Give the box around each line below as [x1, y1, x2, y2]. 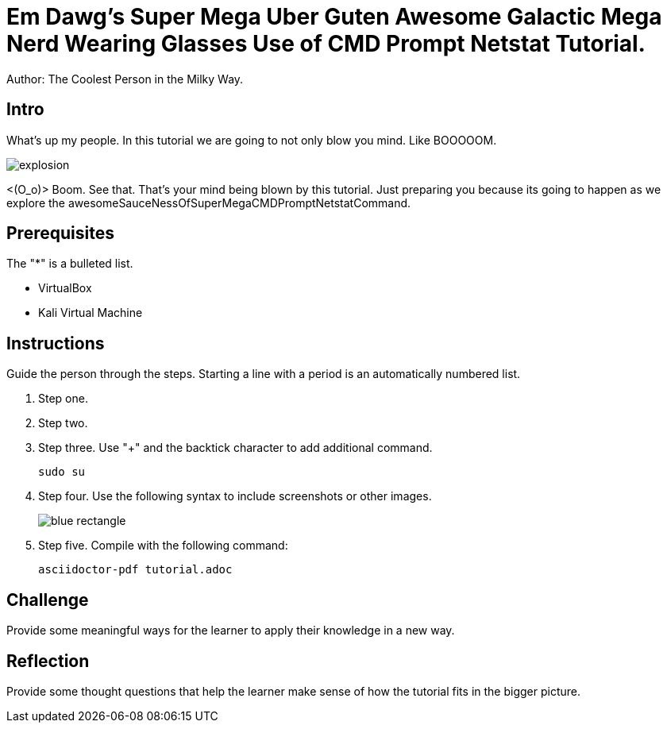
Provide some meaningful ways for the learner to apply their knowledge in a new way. [6, 623, 455, 638]
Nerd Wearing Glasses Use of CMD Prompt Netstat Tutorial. [6, 30, 646, 57]
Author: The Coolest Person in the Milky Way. [6, 71, 244, 86]
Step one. [38, 391, 88, 406]
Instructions [6, 333, 105, 353]
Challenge [6, 589, 89, 610]
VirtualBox [38, 281, 92, 295]
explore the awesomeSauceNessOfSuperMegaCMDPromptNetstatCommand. [6, 195, 411, 210]
